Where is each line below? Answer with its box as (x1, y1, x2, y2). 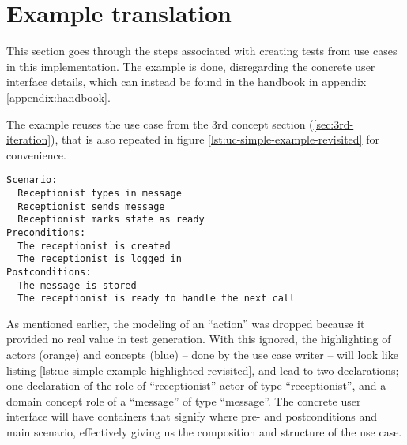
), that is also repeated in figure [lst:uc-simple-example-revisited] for (51, 131, 379, 148)
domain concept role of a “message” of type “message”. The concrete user (6, 392, 361, 409)
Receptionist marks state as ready (17, 214, 205, 226)
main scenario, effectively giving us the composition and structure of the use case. (6, 424, 402, 439)
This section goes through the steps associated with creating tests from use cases (6, 43, 398, 59)
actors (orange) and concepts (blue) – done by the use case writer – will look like (6, 346, 398, 363)
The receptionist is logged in (17, 253, 182, 265)
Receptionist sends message (17, 200, 165, 212)
